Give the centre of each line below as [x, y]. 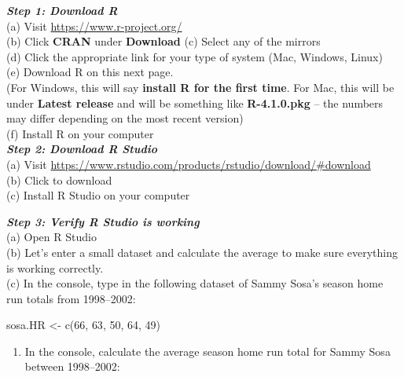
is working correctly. [55, 267]
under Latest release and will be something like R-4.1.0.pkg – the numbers [195, 102]
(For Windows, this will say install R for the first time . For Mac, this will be [200, 87]
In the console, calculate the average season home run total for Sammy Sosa [208, 351]
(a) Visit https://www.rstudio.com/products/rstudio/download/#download [189, 164]
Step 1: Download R [62, 10]
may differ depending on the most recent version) [125, 118]
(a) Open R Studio [51, 237]
